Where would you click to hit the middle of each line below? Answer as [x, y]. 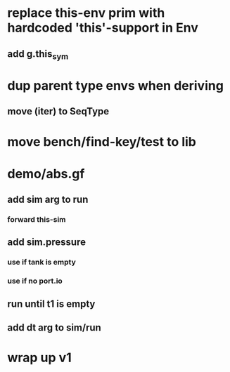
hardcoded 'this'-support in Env [103, 28]
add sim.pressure [47, 243]
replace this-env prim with [86, 13]
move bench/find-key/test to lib [102, 141]
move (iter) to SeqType [58, 111]
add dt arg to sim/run [55, 328]
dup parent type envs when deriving [115, 85]
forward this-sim [37, 220]
